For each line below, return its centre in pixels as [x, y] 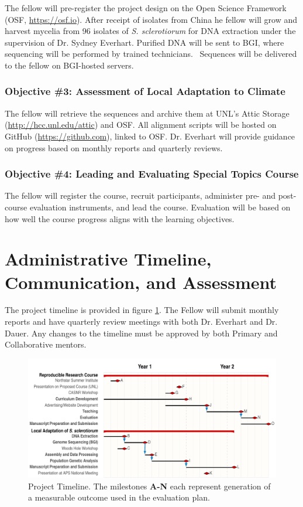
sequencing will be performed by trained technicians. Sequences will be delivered [151, 54]
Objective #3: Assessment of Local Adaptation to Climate [145, 91]
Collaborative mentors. [46, 344]
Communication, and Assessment [141, 282]
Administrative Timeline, [108, 259]
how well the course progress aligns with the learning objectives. [120, 218]
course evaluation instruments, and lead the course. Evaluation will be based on [148, 207]
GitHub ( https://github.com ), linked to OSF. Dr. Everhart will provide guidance [150, 136]
